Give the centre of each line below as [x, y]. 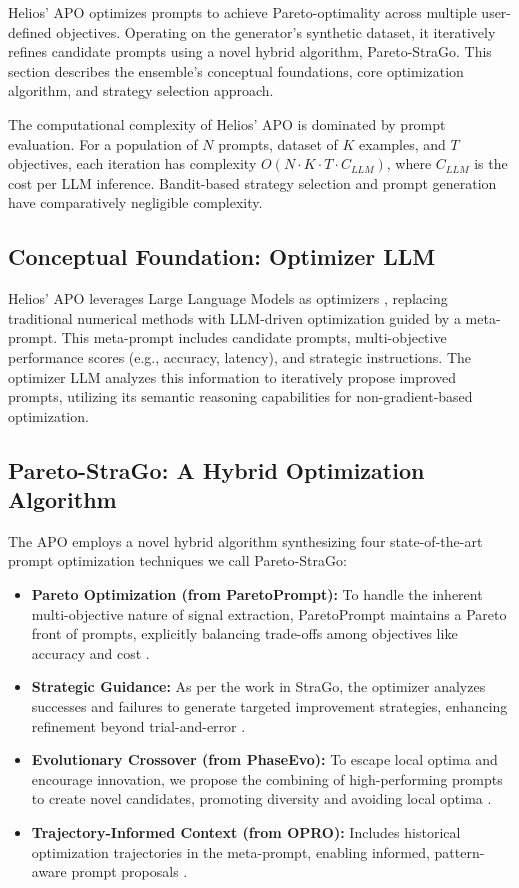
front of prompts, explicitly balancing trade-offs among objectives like [244, 633]
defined [30, 31]
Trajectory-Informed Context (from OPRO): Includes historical [246, 832]
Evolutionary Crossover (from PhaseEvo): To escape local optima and [264, 759]
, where [409, 163]
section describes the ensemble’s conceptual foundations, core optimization [236, 70]
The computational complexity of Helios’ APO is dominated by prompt [227, 123]
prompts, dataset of [278, 143]
